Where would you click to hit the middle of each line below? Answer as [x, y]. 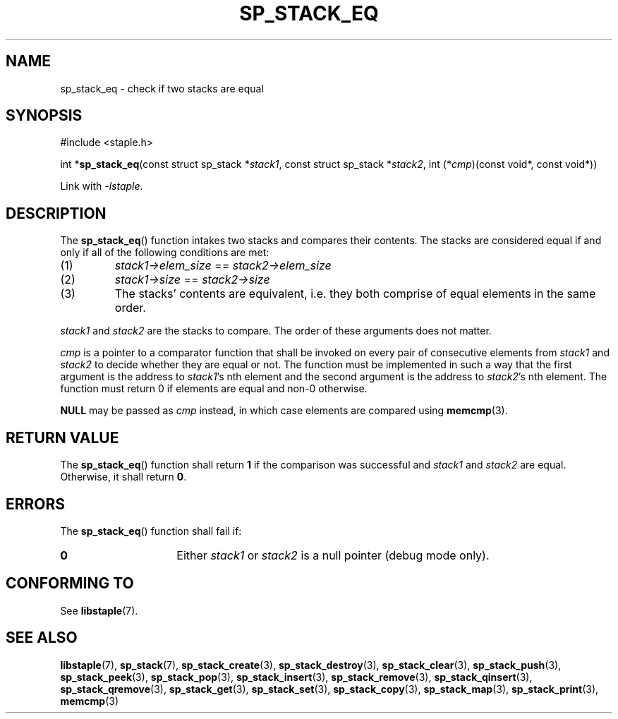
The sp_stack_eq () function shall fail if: [151, 531]
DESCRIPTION [56, 213]
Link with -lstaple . [102, 186]
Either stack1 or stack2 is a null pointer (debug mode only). [333, 555]
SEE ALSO [42, 638]
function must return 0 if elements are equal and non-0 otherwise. [214, 389]
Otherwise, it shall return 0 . [123, 477]
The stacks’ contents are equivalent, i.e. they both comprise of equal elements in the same [355, 294]
